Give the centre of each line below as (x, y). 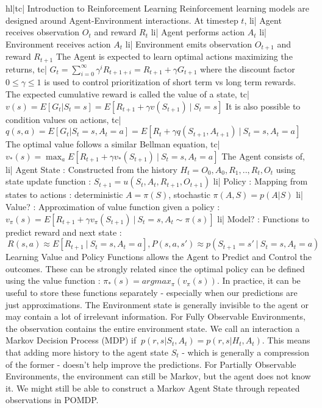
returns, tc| (26, 69)
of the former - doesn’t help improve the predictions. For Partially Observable (151, 364)
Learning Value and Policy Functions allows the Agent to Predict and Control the (159, 257)
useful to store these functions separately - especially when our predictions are (152, 293)
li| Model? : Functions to (263, 218)
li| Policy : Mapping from (260, 181)
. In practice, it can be (259, 280)
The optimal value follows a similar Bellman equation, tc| (113, 144)
